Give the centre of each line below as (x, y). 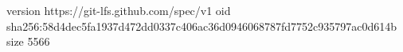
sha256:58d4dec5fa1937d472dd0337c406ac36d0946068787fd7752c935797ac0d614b (202, 26)
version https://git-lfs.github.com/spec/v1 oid (119, 10)
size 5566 (28, 41)
